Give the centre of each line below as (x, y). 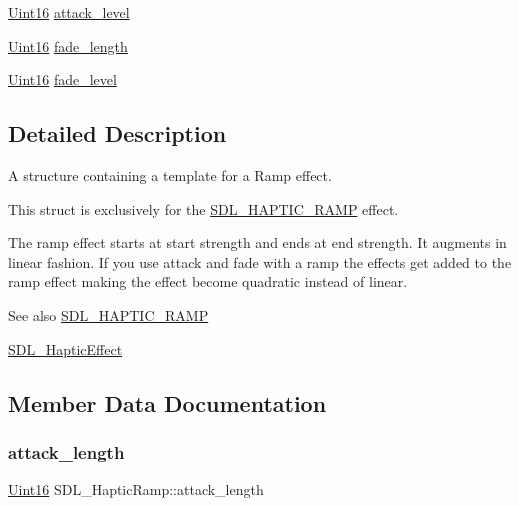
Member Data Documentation (167, 402)
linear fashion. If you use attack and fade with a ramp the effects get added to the (260, 261)
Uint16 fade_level (62, 79)
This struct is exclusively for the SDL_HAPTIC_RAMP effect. (203, 208)
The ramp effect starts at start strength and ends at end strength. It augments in (257, 242)
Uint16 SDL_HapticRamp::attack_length (136, 489)
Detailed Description (117, 133)
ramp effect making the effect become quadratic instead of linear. (208, 281)
